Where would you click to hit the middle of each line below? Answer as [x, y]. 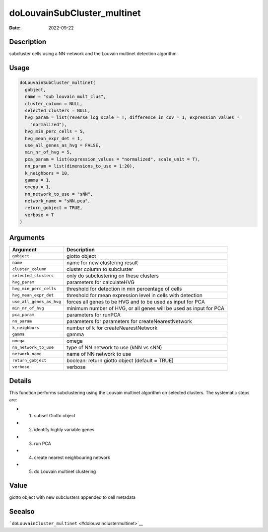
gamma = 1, [38, 180]
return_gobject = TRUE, [54, 208]
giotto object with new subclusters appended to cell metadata [72, 497]
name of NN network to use [99, 354]
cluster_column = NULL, [54, 104]
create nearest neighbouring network [72, 457]
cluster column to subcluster [100, 269]
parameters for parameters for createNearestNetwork [129, 321]
